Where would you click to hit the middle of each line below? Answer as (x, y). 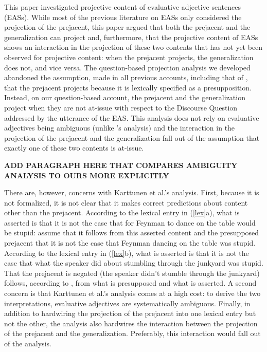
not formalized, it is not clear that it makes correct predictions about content (126, 202)
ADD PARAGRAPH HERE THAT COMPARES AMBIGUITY (121, 165)
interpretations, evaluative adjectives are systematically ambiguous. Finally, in (127, 303)
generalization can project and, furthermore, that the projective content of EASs (131, 37)
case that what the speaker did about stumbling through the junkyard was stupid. (134, 263)
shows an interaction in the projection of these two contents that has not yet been (133, 47)
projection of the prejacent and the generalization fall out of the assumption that (132, 137)
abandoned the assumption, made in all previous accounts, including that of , (126, 77)
